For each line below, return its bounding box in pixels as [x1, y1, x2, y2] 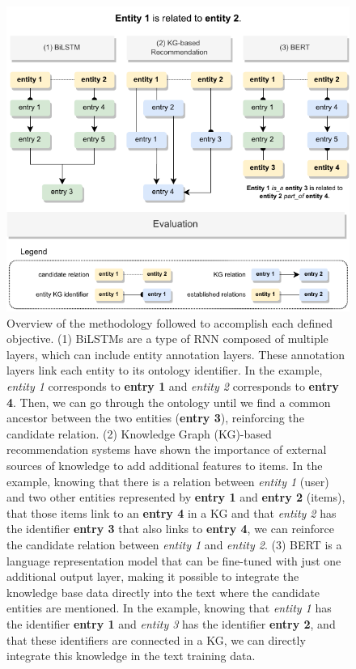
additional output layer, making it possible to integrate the [6, 568, 299, 585]
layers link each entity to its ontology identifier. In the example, [6, 362, 323, 379]
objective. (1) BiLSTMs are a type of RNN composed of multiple [6, 330, 328, 347]
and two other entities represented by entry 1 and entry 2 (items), [6, 489, 345, 506]
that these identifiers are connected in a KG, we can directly [6, 631, 306, 648]
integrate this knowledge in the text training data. [6, 647, 256, 664]
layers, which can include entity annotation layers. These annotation [6, 345, 345, 362]
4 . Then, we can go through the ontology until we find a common [6, 393, 331, 410]
